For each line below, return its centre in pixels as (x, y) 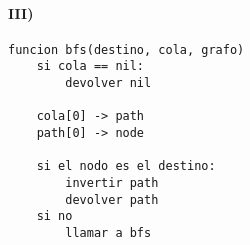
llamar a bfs (108, 233)
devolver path (112, 199)
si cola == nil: (90, 66)
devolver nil (108, 83)
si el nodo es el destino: (126, 166)
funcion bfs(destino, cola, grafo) (126, 49)
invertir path (112, 183)
